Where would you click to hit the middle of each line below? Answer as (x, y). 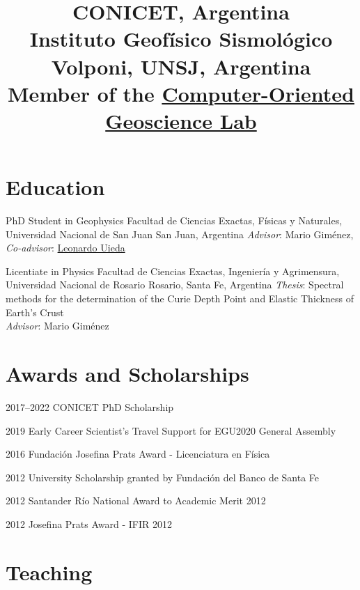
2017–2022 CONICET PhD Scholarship (90, 406)
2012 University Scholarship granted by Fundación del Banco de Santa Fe (163, 477)
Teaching (49, 572)
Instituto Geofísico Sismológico (181, 39)
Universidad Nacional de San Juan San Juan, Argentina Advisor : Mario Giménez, (180, 234)
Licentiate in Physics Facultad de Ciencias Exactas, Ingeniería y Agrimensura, (173, 271)
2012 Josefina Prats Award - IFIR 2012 (89, 523)
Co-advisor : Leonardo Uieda (65, 248)
